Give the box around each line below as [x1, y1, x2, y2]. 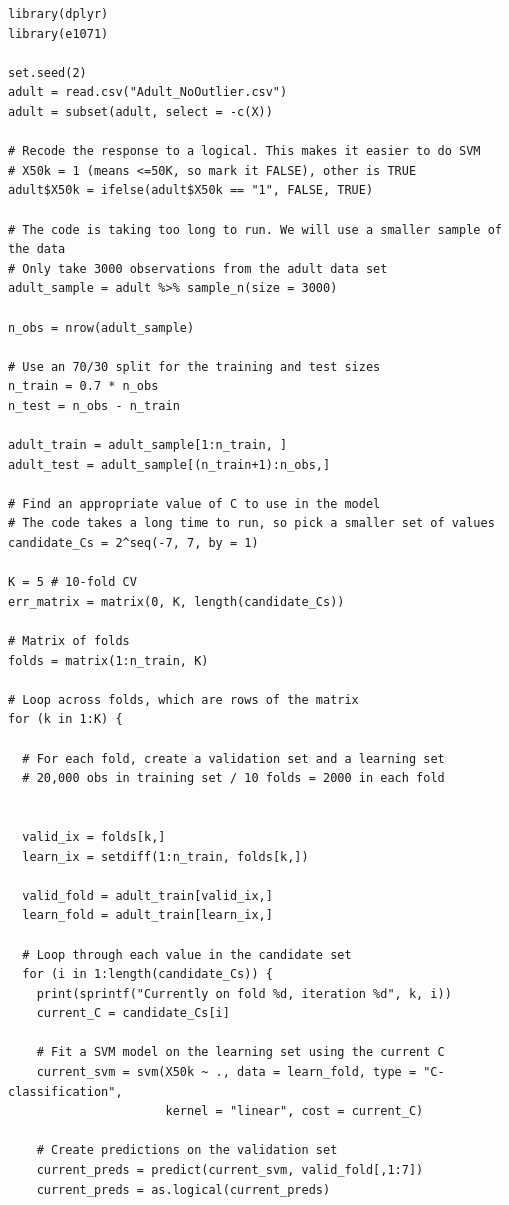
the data [8, 242, 66, 257]
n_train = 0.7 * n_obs [8, 379, 159, 394]
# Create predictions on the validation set [36, 1143, 338, 1158]
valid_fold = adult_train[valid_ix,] [22, 888, 273, 903]
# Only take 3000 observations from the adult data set [8, 261, 388, 276]
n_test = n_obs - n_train [8, 398, 180, 413]
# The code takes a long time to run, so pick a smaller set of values [8, 516, 495, 531]
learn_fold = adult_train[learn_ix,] [22, 908, 273, 923]
